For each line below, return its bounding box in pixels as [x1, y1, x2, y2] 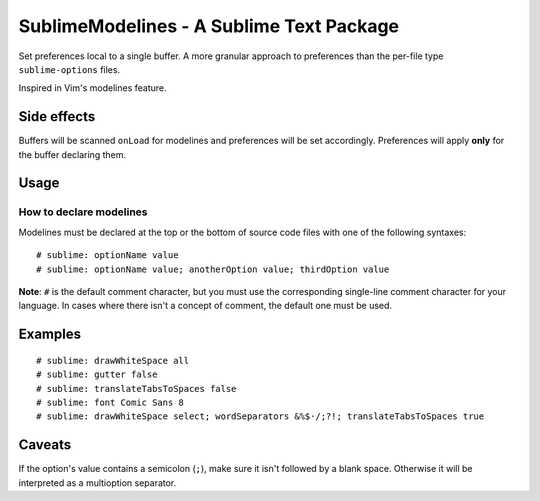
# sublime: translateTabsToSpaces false [36, 383, 237, 394]
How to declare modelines [18, 205, 149, 219]
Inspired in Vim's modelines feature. [18, 82, 167, 94]
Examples [18, 326, 82, 343]
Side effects [18, 108, 96, 125]
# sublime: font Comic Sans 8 [36, 396, 185, 408]
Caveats [18, 436, 72, 454]
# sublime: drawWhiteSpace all [36, 355, 190, 366]
